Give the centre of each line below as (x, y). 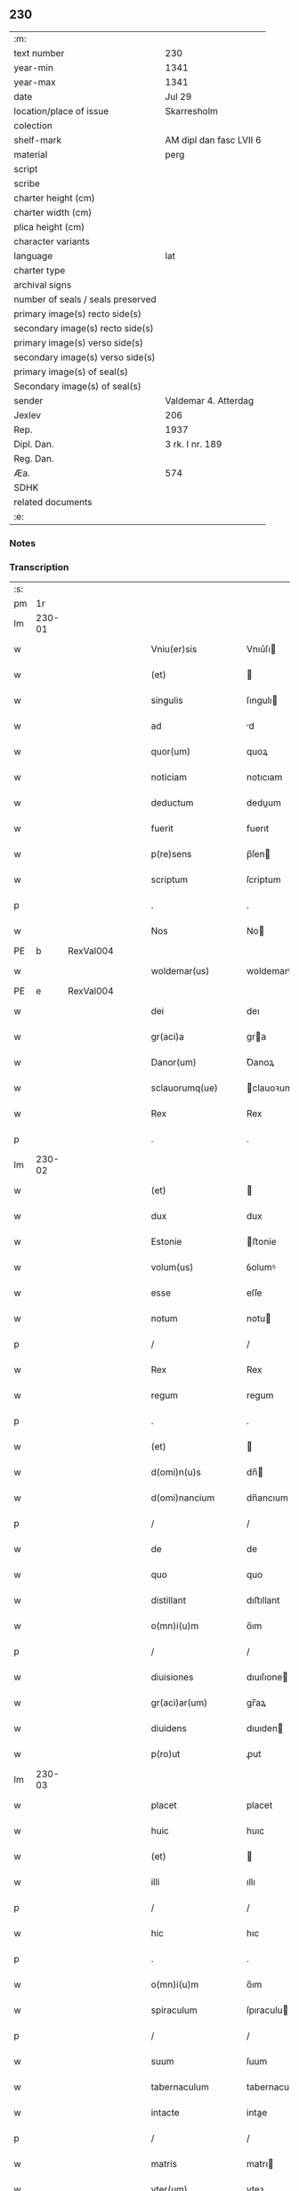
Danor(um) (174, 1062)
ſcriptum (264, 879)
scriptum (170, 879)
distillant (169, 1600)
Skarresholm (191, 110)
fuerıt (258, 829)
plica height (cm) (49, 226)
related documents (53, 502)
